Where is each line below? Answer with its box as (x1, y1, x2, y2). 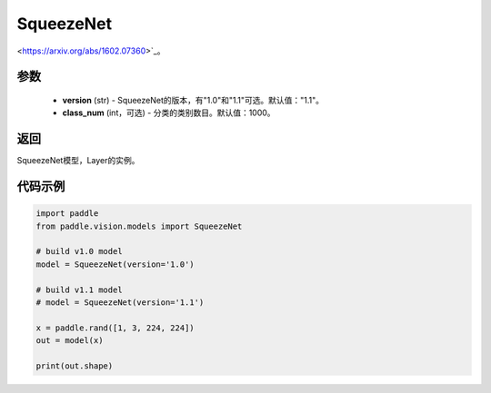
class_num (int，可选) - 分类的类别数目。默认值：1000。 (62, 107, 276, 118)
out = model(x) (35, 336, 104, 346)
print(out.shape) (35, 360, 114, 371)
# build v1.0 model (35, 246, 123, 257)
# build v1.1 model (35, 284, 123, 295)
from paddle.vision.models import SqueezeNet (35, 221, 243, 231)
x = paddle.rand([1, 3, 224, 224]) (35, 322, 195, 333)
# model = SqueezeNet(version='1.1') (35, 297, 205, 308)
